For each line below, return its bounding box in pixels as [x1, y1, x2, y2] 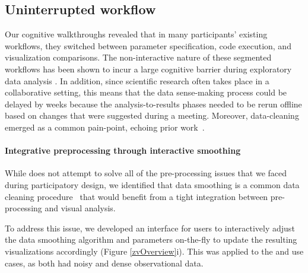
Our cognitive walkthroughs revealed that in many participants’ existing [5, 28, 268, 40]
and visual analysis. [45, 202, 116, 214]
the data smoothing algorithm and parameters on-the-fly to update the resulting [5, 233, 297, 246]
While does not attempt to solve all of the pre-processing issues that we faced [5, 167, 287, 179]
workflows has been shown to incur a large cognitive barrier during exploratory [5, 62, 292, 75]
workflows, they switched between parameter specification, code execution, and [5, 39, 291, 52]
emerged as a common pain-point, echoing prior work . [5, 120, 205, 133]
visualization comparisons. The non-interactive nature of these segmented [5, 51, 272, 64]
